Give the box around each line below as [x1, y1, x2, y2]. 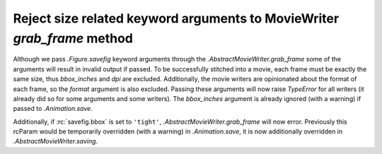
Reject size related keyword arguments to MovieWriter [13, 11, 340, 26]
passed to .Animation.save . [13, 105, 93, 113]
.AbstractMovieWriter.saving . [13, 137, 98, 146]
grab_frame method [13, 30, 134, 46]
